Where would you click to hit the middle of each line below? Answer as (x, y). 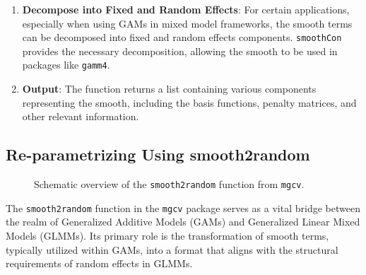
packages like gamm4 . (66, 65)
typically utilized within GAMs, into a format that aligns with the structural (172, 249)
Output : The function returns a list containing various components (169, 89)
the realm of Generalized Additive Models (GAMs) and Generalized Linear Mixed (183, 222)
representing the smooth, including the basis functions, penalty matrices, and (189, 102)
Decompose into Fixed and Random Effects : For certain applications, (186, 9)
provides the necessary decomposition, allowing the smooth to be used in (180, 51)
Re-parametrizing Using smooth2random (158, 154)
